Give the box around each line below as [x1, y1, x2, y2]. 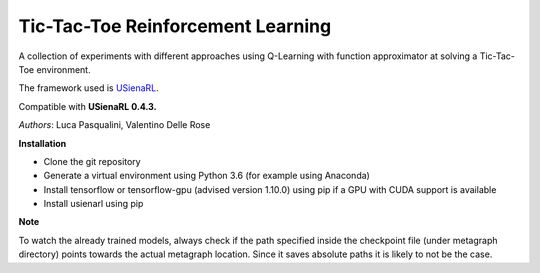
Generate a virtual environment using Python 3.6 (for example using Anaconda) [43, 170, 370, 182]
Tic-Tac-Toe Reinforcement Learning [18, 15, 332, 37]
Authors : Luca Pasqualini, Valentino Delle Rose [18, 119, 211, 131]
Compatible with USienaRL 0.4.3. [18, 100, 157, 112]
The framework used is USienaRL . [18, 82, 159, 94]
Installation [18, 137, 67, 149]
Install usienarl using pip [43, 198, 144, 210]
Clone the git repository [43, 155, 141, 167]
